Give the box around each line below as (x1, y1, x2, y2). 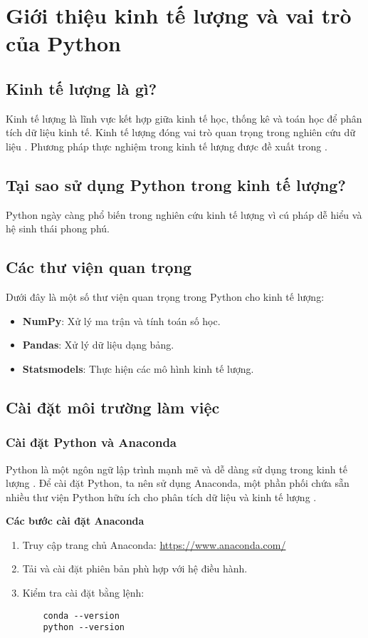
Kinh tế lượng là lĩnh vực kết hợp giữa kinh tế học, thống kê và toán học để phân (6, 110, 362, 125)
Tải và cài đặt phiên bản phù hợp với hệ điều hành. (22, 561, 248, 576)
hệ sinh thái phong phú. (6, 221, 110, 236)
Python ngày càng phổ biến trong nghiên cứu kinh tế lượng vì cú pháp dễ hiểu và (6, 207, 362, 222)
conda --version (43, 610, 120, 621)
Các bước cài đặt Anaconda (6, 513, 144, 528)
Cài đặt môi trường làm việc (6, 396, 220, 418)
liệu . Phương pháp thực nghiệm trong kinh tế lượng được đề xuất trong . (6, 138, 327, 153)
